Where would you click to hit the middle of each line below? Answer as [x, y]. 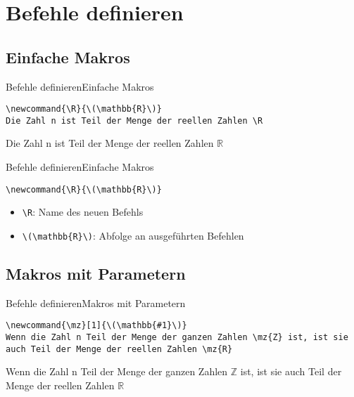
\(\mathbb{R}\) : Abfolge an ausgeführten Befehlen [133, 235]
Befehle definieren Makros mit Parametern [96, 302]
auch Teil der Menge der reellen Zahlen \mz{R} [119, 349]
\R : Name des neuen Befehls [83, 212]
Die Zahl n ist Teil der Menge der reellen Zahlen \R [134, 121]
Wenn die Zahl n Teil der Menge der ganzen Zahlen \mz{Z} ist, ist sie [177, 338]
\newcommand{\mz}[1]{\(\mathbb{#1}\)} [96, 326]
